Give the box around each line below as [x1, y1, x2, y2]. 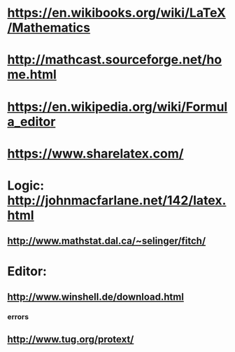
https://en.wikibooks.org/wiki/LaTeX [7, 5, 226, 21]
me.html [7, 66, 57, 83]
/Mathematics [7, 20, 91, 36]
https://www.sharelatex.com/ [7, 146, 184, 162]
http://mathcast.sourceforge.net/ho [7, 52, 222, 68]
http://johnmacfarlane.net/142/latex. [7, 192, 227, 208]
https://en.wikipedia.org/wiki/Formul [7, 99, 228, 115]
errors [7, 311, 29, 321]
